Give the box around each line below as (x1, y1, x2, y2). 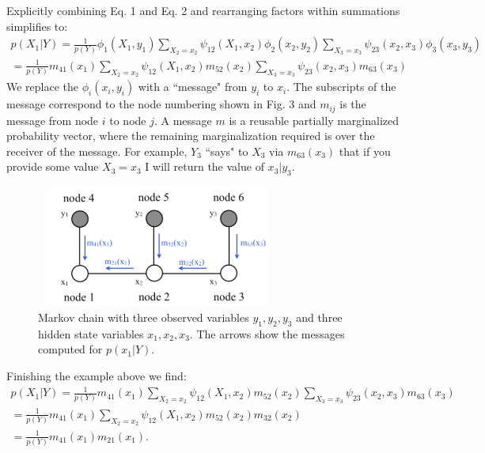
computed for (38, 341, 103, 357)
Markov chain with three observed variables (38, 308, 249, 325)
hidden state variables (38, 325, 144, 342)
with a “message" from (138, 78, 248, 95)
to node (109, 111, 146, 128)
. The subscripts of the (286, 78, 396, 95)
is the (339, 96, 366, 112)
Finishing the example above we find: (6, 367, 187, 383)
